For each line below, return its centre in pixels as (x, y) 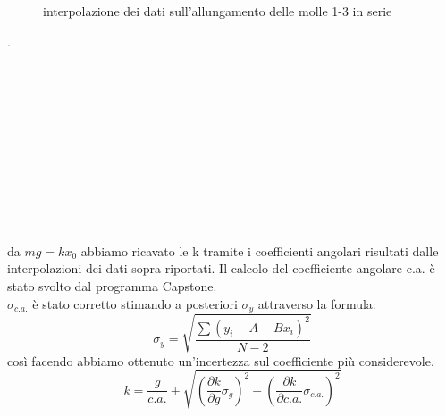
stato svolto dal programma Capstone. (112, 285)
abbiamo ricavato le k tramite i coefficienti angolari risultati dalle (260, 250)
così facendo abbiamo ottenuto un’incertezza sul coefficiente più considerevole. (221, 360)
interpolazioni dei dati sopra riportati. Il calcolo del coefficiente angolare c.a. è (221, 268)
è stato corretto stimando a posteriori (135, 303)
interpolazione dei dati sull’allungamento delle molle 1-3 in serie (218, 11)
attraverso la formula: (317, 303)
